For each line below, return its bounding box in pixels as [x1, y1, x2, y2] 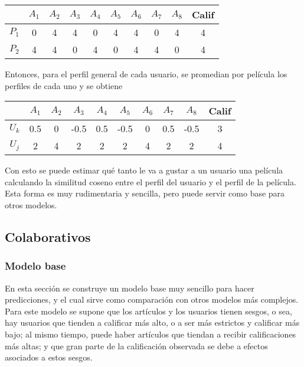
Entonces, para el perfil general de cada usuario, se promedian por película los [5, 68, 287, 80]
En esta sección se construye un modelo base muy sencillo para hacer [5, 281, 254, 294]
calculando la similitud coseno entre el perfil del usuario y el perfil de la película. [5, 175, 296, 188]
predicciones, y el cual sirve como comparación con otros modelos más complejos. [5, 293, 299, 306]
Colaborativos [5, 227, 91, 245]
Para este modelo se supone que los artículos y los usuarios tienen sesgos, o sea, [5, 304, 292, 317]
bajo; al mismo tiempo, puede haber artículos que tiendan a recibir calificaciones [5, 327, 296, 340]
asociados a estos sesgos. [5, 351, 93, 363]
